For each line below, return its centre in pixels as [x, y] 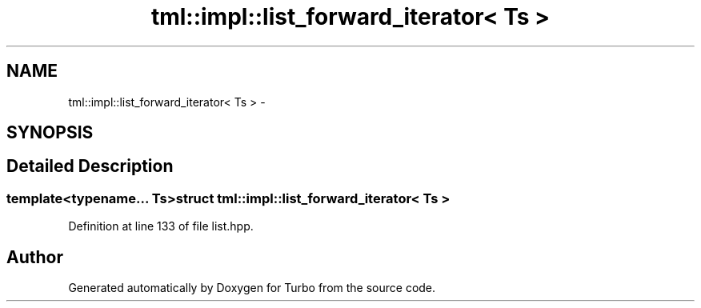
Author [35, 257]
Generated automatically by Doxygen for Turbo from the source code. [252, 288]
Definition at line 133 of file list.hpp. [161, 226]
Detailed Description [90, 166]
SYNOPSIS [50, 133]
